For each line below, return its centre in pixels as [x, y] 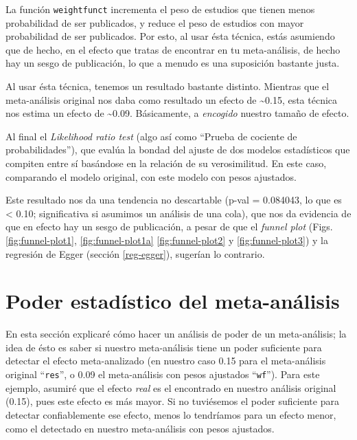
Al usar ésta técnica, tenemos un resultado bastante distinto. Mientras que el [168, 86]
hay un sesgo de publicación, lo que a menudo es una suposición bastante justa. [173, 63]
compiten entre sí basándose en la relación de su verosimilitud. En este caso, [166, 163]
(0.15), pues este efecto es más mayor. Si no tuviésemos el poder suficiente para [172, 401]
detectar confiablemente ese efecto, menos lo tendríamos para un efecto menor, [171, 414]
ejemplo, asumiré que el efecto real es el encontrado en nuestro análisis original [171, 387]
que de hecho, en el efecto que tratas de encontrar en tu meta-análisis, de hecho [173, 49]
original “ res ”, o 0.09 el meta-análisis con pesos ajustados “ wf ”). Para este [163, 374]
